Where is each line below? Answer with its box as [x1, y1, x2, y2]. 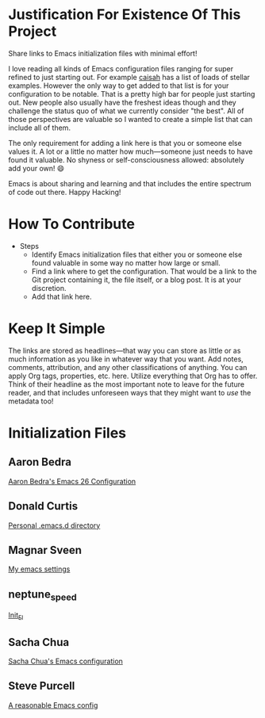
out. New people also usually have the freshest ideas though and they [8, 97, 236, 107]
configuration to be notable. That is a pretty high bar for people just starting [8, 89, 255, 98]
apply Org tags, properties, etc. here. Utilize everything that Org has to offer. [8, 371, 258, 380]
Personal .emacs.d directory [8, 521, 101, 530]
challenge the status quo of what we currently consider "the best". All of [8, 105, 244, 116]
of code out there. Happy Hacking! [8, 187, 121, 197]
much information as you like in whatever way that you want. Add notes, [8, 354, 244, 364]
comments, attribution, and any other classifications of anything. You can [8, 362, 248, 372]
